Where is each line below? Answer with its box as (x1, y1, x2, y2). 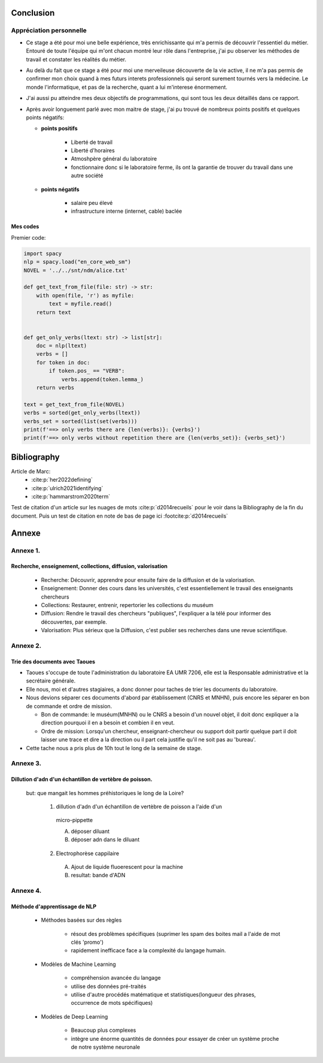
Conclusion (11, 8, 55, 18)
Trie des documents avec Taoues (11, 658, 96, 665)
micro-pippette (56, 817, 93, 824)
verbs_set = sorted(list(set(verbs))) (23, 418, 138, 425)
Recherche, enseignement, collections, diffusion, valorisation (11, 563, 167, 570)
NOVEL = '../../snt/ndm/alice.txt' (23, 267, 128, 274)
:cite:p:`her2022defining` (31, 476, 93, 484)
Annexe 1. (11, 546, 41, 554)
